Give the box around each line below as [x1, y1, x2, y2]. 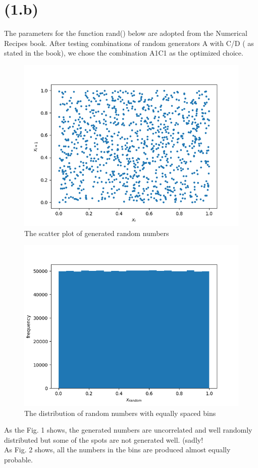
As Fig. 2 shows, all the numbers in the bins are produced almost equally [4, 444, 231, 455]
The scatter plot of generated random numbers [24, 227, 169, 238]
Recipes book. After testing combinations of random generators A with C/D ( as [4, 37, 254, 48]
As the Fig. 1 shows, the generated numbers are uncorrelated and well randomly [4, 425, 252, 435]
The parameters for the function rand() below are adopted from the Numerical [4, 28, 247, 38]
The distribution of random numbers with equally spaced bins [24, 407, 216, 418]
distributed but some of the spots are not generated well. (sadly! [4, 434, 203, 445]
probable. [4, 454, 33, 465]
